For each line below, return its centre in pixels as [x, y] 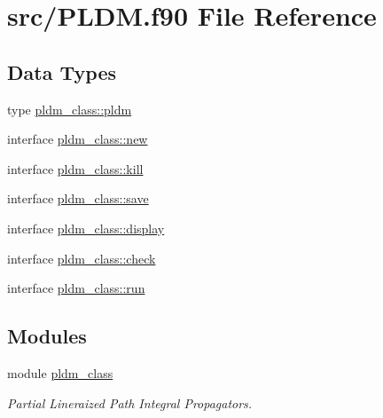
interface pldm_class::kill [75, 168]
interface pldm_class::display [86, 228]
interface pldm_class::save [78, 198]
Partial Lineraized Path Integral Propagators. [130, 402]
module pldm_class [60, 372]
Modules [47, 336]
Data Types [62, 71]
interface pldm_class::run [76, 288]
